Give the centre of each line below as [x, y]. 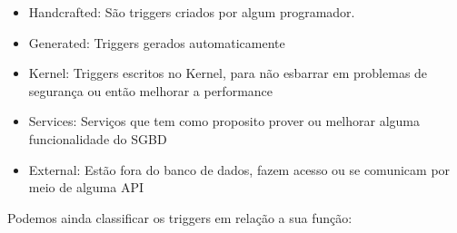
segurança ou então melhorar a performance [151, 90]
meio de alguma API [86, 187]
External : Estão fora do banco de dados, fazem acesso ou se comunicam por [239, 169]
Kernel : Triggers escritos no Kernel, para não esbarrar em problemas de [228, 73]
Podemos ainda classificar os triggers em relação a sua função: [180, 217]
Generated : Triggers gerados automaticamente [157, 42]
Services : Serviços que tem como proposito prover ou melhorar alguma [224, 121]
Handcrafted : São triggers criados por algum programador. [192, 12]
